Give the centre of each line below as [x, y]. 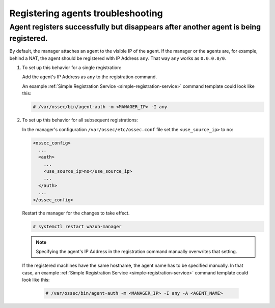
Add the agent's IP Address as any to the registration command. [90, 77]
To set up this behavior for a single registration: [72, 68]
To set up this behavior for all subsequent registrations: [80, 120]
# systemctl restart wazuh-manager [77, 226]
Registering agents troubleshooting [86, 13]
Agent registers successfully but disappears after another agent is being [135, 27]
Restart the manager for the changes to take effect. [76, 213]
